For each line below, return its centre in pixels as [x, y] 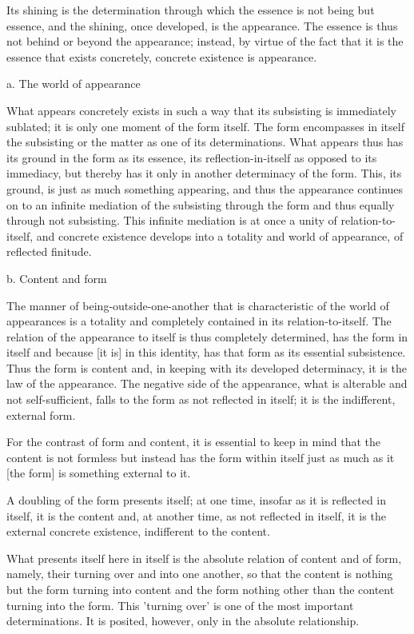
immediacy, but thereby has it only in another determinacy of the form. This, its [204, 173]
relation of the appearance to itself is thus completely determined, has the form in [207, 336]
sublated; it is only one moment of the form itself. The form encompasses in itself [205, 126]
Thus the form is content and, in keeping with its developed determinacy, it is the [207, 367]
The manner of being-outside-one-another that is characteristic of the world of [198, 305]
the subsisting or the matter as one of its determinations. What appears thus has [205, 142]
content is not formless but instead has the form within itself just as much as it [201, 457]
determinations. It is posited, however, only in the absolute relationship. [183, 621]
